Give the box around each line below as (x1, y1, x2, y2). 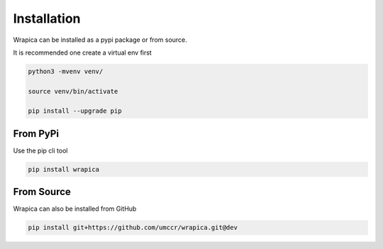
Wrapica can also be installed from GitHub (13, 204, 137, 213)
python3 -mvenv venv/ (28, 67, 104, 75)
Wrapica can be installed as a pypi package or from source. (13, 35, 187, 44)
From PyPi (13, 128, 60, 140)
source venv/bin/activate (28, 87, 118, 95)
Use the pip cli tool (13, 146, 68, 155)
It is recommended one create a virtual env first (13, 48, 152, 57)
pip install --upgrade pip (28, 107, 122, 115)
